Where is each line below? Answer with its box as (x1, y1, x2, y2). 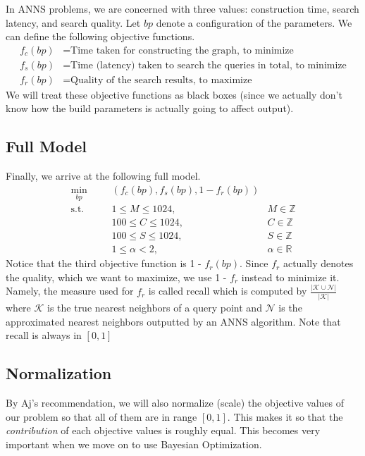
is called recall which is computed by (148, 283, 307, 298)
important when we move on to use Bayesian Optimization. (6, 436, 262, 451)
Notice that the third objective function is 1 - (6, 256, 202, 271)
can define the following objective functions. (6, 29, 195, 44)
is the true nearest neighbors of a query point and (47, 300, 262, 315)
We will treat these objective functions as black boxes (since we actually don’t (6, 87, 342, 101)
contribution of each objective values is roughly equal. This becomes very (6, 423, 321, 438)
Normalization (6, 362, 112, 384)
